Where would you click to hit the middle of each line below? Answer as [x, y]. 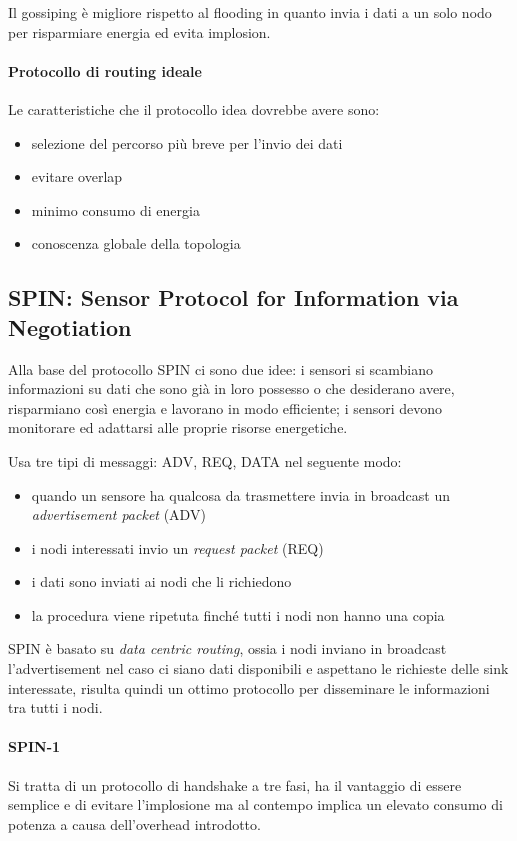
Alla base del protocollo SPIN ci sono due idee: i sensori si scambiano [220, 368]
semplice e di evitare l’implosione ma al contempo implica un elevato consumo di [255, 804]
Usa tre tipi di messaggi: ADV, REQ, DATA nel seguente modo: [205, 460]
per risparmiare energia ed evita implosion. [139, 31]
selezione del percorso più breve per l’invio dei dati [187, 142]
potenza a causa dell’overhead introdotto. [134, 823]
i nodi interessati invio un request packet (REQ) [177, 547]
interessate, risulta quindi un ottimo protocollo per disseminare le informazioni [249, 687]
